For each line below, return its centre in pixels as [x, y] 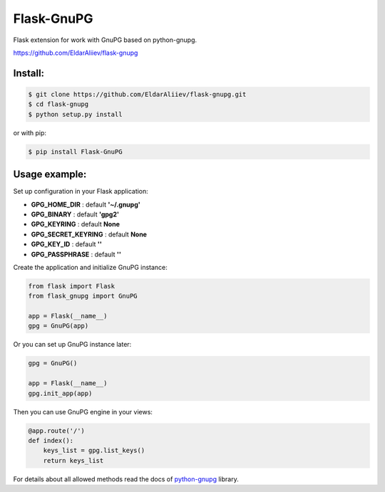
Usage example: [50, 174]
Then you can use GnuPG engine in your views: [83, 412]
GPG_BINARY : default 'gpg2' [75, 214]
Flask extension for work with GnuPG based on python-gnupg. [105, 40]
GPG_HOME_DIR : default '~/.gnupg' [86, 204]
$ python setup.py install [75, 114]
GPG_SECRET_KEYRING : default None [89, 234]
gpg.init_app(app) [60, 393]
